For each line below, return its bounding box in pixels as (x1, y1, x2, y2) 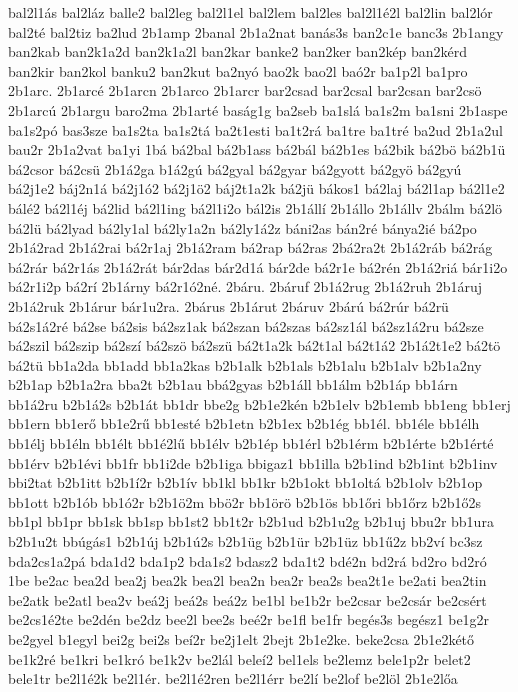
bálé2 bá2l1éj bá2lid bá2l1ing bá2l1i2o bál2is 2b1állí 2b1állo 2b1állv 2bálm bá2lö (8, 197, 503, 218)
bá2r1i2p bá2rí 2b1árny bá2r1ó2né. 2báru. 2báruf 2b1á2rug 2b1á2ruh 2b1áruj (8, 276, 483, 297)
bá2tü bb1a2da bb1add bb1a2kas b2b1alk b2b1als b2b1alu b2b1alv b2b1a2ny (8, 354, 482, 375)
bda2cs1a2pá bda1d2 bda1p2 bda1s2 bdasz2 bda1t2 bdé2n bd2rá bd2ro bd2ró (8, 550, 487, 571)
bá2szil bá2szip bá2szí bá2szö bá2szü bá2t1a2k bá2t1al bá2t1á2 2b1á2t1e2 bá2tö (8, 335, 501, 356)
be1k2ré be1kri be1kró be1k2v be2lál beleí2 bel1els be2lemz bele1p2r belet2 (8, 648, 471, 669)
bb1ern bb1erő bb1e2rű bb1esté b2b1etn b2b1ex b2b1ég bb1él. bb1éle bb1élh (8, 413, 480, 434)
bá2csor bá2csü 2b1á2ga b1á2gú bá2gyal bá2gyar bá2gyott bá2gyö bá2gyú (8, 158, 462, 179)
